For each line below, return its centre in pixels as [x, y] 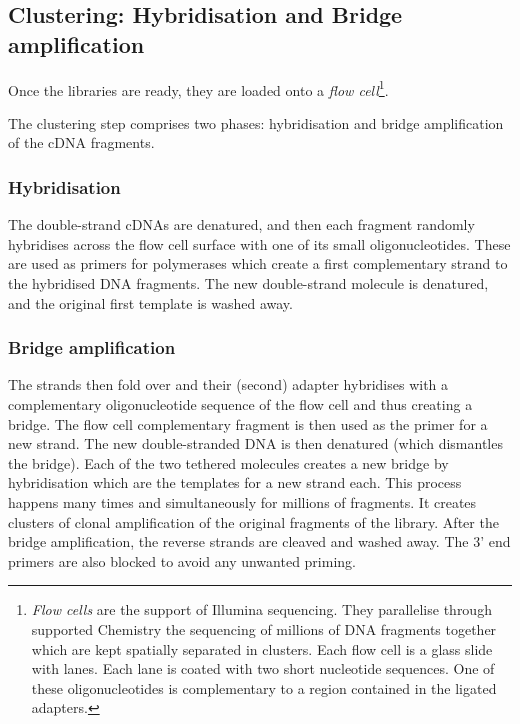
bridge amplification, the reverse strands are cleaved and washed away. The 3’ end [259, 541]
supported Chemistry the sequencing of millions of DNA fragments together [264, 628]
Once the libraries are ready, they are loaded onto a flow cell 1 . [198, 88]
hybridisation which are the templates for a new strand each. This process [235, 482]
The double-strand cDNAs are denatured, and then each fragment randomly [241, 224]
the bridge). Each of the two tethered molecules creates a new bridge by [228, 462]
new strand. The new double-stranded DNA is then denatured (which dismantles [255, 443]
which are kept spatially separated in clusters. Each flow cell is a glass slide [262, 648]
